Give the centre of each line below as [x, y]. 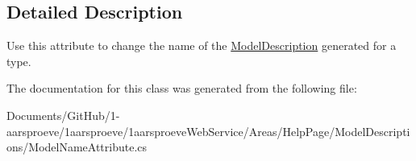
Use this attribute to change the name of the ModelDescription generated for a [202, 45]
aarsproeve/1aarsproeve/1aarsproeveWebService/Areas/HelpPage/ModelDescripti [208, 131]
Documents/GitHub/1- [63, 115]
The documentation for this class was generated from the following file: [182, 88]
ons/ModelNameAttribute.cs [77, 147]
